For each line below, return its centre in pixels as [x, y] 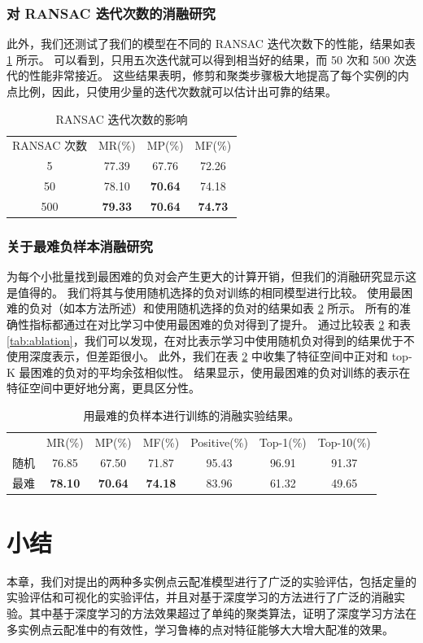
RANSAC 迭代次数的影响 [122, 118]
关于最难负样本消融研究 [80, 245]
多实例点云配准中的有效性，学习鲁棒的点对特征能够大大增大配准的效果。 [200, 629]
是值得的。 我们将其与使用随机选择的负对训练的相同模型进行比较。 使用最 [204, 292]
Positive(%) [219, 442]
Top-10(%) [344, 442]
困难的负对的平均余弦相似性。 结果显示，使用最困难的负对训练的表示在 [220, 372]
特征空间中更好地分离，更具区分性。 [103, 388]
